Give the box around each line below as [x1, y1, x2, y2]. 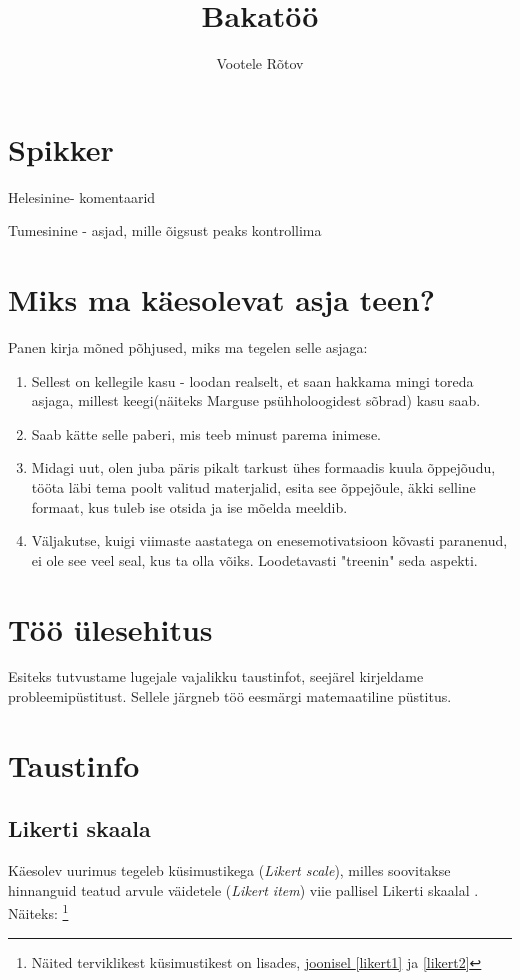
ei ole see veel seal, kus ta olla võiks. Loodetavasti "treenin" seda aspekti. [31, 549, 478, 570]
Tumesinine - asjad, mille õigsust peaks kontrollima [8, 220, 322, 241]
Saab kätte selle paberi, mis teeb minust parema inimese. [31, 423, 381, 444]
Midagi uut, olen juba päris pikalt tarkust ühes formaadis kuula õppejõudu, [31, 457, 496, 478]
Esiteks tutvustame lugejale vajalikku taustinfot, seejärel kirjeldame [8, 666, 424, 687]
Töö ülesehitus [8, 608, 213, 649]
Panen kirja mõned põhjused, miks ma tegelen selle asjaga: [8, 336, 368, 357]
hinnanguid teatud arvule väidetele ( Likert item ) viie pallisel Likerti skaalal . [8, 879, 479, 900]
